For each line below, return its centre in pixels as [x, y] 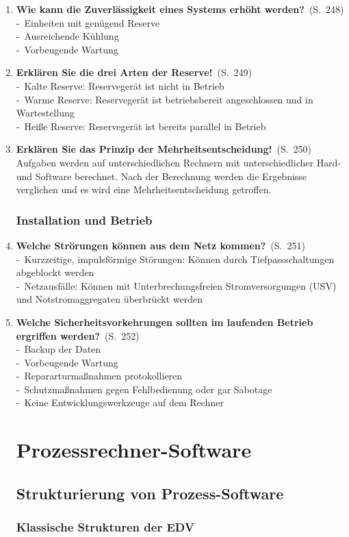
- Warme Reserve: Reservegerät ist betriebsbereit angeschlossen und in [165, 99]
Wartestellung [45, 113]
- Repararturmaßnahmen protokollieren [99, 376]
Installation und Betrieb [84, 220]
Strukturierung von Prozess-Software [150, 493]
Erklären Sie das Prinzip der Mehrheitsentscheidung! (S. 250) [164, 149]
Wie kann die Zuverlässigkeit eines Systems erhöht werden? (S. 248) [180, 9]
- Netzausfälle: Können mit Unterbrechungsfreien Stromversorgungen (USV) [176, 285]
